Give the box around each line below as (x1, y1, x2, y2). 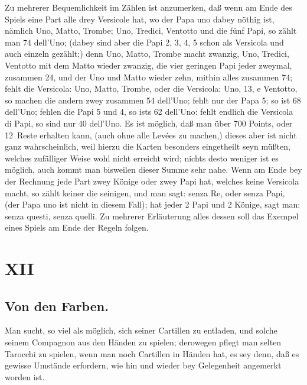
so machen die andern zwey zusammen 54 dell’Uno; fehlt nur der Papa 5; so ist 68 (5, 93, 301, 106)
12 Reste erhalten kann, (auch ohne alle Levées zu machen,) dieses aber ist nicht (5, 128, 297, 141)
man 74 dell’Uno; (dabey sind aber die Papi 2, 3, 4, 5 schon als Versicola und (5, 35, 284, 48)
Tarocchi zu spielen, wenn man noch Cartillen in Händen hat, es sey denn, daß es (5, 347, 299, 360)
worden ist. (5, 370, 45, 383)
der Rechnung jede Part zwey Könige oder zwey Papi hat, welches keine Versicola (5, 174, 299, 187)
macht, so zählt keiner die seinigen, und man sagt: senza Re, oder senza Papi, (5, 186, 285, 199)
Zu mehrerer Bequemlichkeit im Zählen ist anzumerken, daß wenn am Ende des (5, 1, 292, 13)
